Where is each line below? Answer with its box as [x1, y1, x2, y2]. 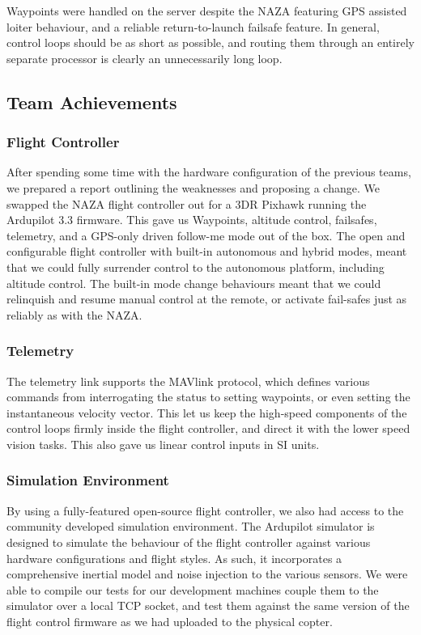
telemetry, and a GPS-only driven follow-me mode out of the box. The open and [6, 226, 406, 243]
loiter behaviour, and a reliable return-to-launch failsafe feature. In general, [6, 18, 380, 35]
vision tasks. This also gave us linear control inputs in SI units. [6, 435, 320, 452]
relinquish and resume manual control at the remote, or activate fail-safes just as [6, 290, 407, 307]
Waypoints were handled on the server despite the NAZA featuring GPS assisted [6, 2, 407, 19]
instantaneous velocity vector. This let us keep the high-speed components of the [6, 404, 407, 421]
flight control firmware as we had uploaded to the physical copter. [6, 612, 333, 629]
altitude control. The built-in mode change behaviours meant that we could [6, 274, 381, 291]
